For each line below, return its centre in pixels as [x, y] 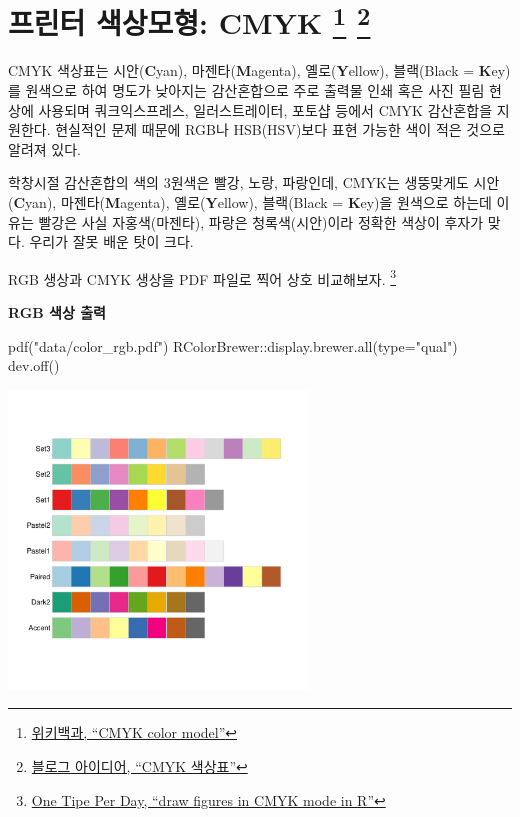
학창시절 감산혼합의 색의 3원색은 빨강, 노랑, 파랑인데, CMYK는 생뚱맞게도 [238, 182]
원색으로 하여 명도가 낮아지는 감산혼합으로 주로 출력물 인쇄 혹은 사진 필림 [255, 90]
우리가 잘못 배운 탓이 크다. [111, 241]
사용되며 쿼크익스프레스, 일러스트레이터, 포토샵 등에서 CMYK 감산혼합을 [265, 109]
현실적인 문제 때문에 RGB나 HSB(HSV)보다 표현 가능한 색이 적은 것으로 [280, 129]
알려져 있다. [44, 148]
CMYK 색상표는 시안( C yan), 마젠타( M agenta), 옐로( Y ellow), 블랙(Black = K [250, 70]
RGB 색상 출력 [57, 312]
